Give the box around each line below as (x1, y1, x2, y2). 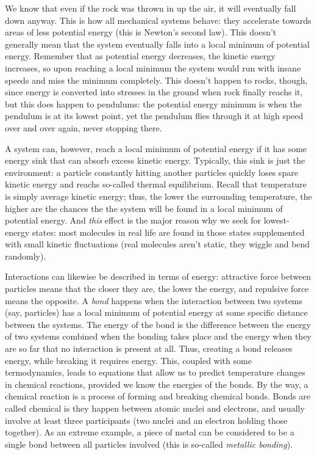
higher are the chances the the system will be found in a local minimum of (5, 202, 283, 214)
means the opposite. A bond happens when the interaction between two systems (5, 294, 303, 307)
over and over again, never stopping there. (5, 121, 162, 134)
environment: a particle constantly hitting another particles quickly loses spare (5, 166, 298, 178)
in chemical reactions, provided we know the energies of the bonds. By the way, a (5, 377, 308, 390)
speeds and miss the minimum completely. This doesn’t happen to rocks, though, (5, 73, 308, 86)
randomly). (5, 249, 46, 262)
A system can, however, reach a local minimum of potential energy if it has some (5, 142, 307, 155)
